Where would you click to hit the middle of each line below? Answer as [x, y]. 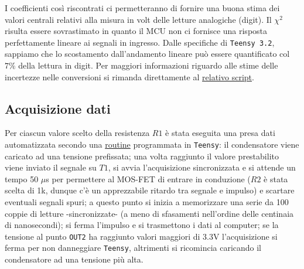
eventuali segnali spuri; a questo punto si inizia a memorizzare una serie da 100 [147, 202]
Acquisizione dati [58, 108]
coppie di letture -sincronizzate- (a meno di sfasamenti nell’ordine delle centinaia [149, 213]
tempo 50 [22, 178]
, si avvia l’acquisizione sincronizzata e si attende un [202, 167]
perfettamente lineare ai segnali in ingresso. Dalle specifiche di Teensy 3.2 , [140, 42]
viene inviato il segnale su [51, 167]
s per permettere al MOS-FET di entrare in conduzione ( [148, 178]
